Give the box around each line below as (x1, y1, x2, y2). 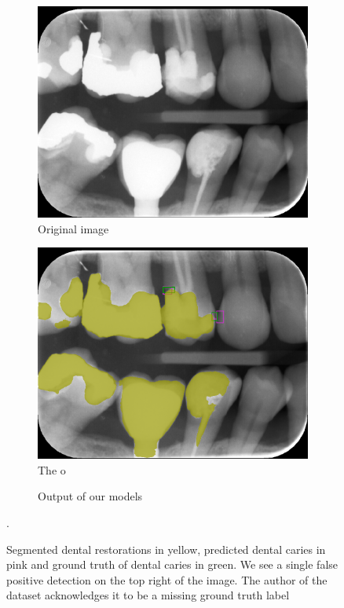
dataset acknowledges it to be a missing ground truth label (6, 587, 290, 603)
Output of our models (38, 488, 143, 504)
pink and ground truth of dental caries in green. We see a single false (6, 556, 339, 573)
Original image (38, 220, 109, 236)
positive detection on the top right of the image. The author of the (6, 571, 328, 588)
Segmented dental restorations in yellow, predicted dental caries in (6, 540, 326, 557)
